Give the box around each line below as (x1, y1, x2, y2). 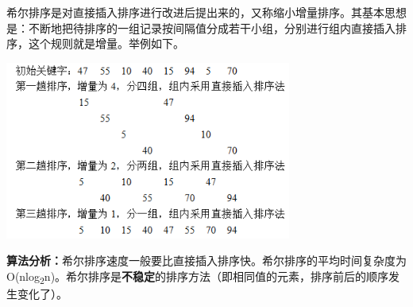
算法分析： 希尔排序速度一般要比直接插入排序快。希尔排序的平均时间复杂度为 (6, 252, 407, 269)
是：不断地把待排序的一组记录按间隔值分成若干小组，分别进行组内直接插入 (6, 19, 396, 36)
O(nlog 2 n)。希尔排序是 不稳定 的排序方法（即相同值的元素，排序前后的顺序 (6, 267, 389, 286)
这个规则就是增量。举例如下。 (28, 35, 184, 52)
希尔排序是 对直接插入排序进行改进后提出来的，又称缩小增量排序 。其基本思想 (6, 4, 407, 20)
